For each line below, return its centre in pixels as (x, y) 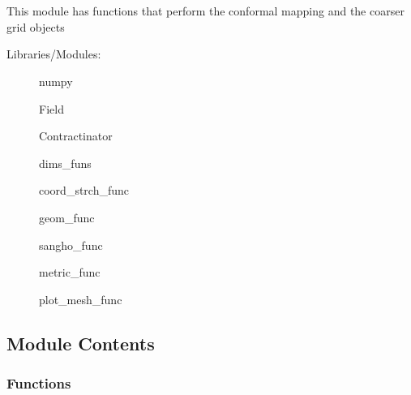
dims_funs (65, 163)
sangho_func (71, 245)
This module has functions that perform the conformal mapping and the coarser (205, 11)
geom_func (67, 217)
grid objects (36, 26)
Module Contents (81, 343)
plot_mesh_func (81, 299)
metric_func (70, 272)
